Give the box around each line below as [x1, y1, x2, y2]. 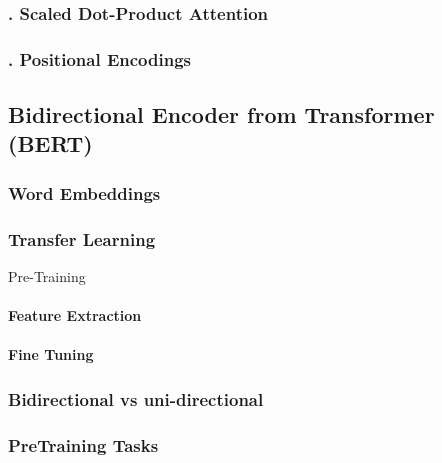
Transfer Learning [8, 226, 156, 251]
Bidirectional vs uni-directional [8, 386, 264, 411]
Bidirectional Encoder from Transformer [8, 99, 435, 130]
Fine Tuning [8, 344, 94, 365]
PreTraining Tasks [8, 432, 159, 457]
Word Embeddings [8, 180, 161, 205]
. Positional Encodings [8, 46, 191, 71]
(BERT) [8, 128, 93, 159]
